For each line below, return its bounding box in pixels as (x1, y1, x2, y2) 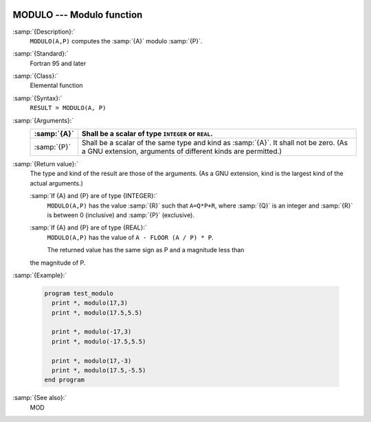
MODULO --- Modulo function (12, 9, 143, 21)
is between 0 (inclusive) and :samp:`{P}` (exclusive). (47, 210, 195, 219)
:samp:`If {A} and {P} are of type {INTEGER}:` (30, 192, 158, 200)
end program (44, 376, 85, 384)
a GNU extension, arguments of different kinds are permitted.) (81, 146, 282, 156)
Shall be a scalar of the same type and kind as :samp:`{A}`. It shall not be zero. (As (81, 138, 348, 148)
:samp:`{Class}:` (12, 72, 58, 80)
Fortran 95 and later (30, 59, 87, 67)
